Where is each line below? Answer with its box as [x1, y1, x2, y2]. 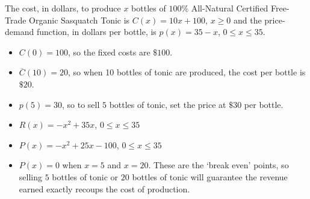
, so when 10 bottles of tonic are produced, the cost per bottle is [67, 66, 306, 78]
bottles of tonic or [52, 170, 119, 183]
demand [5, 25, 34, 38]
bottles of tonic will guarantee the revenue [132, 170, 288, 183]
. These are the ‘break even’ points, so [148, 159, 289, 171]
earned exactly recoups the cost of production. [19, 182, 190, 195]
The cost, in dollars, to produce [5, 2, 121, 14]
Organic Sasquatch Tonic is [29, 13, 130, 26]
